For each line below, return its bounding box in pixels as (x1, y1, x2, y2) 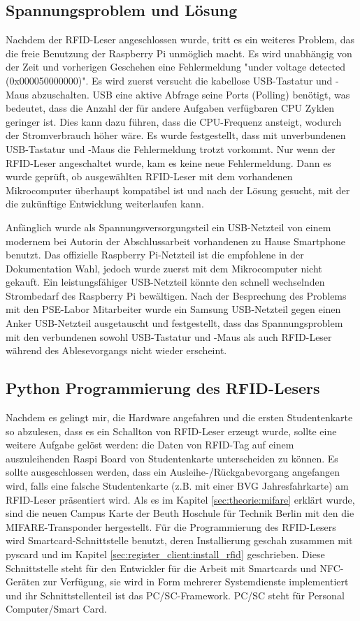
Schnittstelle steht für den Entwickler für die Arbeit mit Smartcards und (6, 560, 317, 575)
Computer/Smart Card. (6, 601, 107, 616)
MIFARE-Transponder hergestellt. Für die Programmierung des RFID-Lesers (6, 519, 336, 534)
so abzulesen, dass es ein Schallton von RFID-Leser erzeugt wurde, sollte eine (6, 423, 337, 438)
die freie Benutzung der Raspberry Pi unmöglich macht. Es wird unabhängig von (6, 45, 352, 60)
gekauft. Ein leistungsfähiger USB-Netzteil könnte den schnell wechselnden (6, 275, 325, 289)
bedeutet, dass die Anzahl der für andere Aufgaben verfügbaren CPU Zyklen (6, 101, 334, 115)
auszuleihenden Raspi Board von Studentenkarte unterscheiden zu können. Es (6, 451, 338, 465)
